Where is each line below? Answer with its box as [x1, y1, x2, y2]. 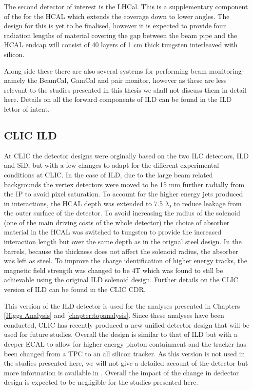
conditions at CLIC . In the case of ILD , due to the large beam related [4, 169, 213, 179]
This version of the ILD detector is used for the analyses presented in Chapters [4, 300, 240, 311]
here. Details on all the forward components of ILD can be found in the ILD [4, 94, 232, 104]
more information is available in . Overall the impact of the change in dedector [4, 367, 239, 377]
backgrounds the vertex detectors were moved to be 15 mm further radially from [4, 179, 245, 189]
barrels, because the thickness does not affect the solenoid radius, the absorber [4, 246, 238, 256]
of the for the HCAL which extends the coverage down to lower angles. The [4, 11, 230, 21]
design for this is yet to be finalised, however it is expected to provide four [4, 20, 226, 31]
